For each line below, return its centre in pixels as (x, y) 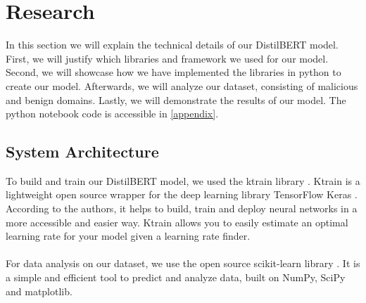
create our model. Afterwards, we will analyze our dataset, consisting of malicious (182, 85)
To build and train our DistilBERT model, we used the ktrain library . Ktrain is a (183, 180)
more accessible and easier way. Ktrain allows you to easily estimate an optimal (177, 222)
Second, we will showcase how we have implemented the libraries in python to (173, 72)
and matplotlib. (39, 291)
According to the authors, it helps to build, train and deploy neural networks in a (182, 208)
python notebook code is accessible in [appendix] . (112, 114)
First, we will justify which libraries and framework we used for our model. (167, 58)
